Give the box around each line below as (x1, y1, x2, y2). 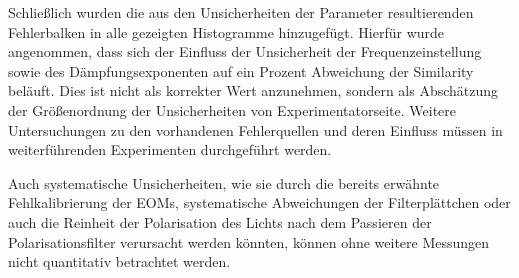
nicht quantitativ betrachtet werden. (8, 251, 231, 272)
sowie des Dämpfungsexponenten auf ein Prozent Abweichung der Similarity (8, 60, 474, 81)
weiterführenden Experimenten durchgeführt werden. (8, 139, 332, 160)
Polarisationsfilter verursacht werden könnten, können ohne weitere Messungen (8, 231, 490, 252)
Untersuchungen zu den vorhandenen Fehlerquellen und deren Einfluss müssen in (8, 119, 503, 140)
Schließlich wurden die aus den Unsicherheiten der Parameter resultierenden (8, 2, 474, 22)
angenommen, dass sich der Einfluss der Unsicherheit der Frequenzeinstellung (8, 41, 482, 62)
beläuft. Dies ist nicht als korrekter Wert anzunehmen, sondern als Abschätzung (8, 80, 499, 101)
